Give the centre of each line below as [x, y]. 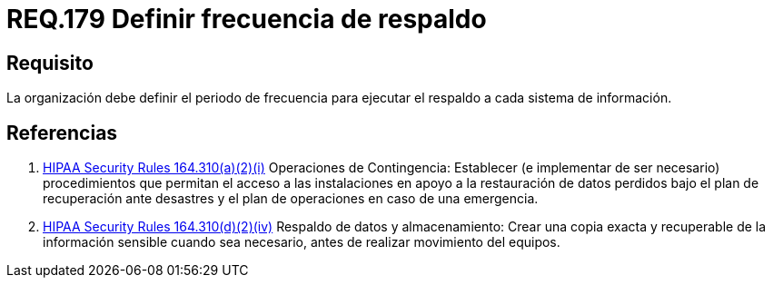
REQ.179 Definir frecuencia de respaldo [247, 19]
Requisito [50, 63]
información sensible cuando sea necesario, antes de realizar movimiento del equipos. [302, 242]
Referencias [62, 133]
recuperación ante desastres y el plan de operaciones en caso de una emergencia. [291, 199]
